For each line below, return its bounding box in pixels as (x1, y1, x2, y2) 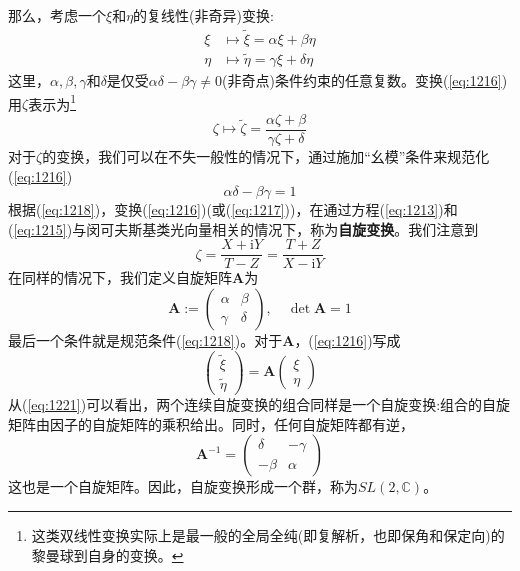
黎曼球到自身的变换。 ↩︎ (31, 544, 184, 565)
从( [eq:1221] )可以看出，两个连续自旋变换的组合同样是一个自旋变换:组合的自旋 (8, 394, 511, 415)
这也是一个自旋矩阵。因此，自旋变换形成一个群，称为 (8, 476, 358, 497)
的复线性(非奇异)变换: (133, 5, 274, 25)
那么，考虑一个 (8, 5, 106, 25)
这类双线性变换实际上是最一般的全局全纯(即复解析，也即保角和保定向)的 (31, 524, 505, 545)
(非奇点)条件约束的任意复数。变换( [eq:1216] (222, 70, 502, 91)
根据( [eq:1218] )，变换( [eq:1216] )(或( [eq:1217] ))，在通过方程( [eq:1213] (8, 199, 439, 220)
